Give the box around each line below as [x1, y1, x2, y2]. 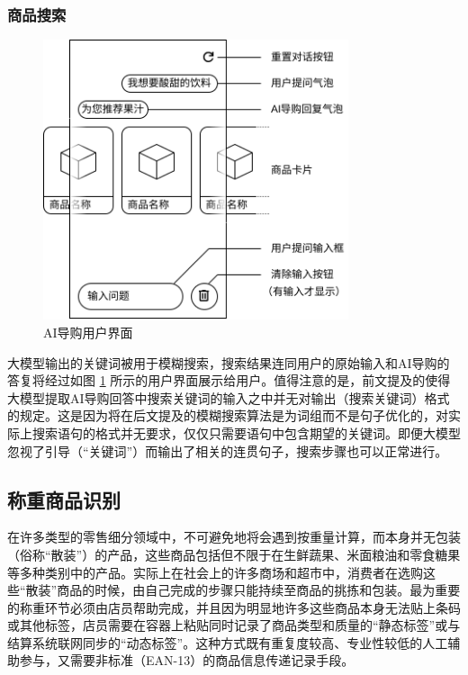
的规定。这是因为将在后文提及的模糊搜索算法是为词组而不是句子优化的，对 [7, 406, 448, 425]
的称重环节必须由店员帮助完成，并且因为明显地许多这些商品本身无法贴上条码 [7, 598, 461, 616]
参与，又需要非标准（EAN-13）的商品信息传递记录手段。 [19, 651, 355, 670]
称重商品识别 [7, 485, 121, 513]
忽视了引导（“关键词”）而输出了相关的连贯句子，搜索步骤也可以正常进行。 [7, 441, 448, 460]
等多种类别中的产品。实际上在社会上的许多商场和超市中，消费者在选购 [7, 562, 423, 581]
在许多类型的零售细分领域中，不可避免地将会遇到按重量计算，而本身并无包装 [7, 527, 461, 546]
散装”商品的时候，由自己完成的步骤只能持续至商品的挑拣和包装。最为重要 [25, 580, 461, 599]
